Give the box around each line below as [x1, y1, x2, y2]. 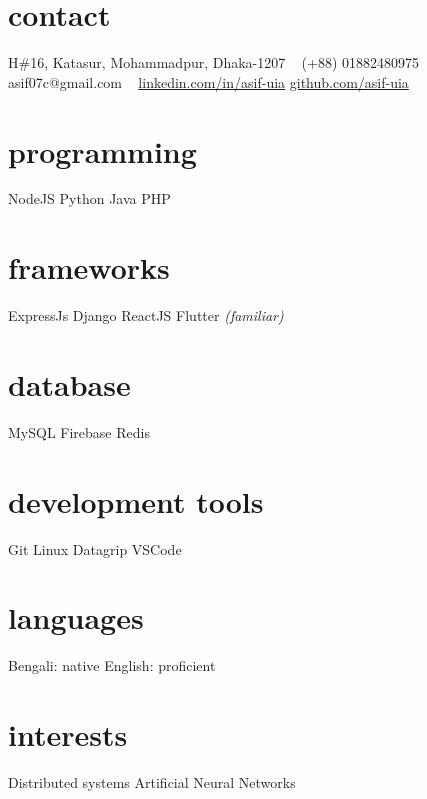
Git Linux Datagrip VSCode [8, 538, 182, 559]
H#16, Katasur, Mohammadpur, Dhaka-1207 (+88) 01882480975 [8, 52, 420, 73]
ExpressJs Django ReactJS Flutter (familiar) [8, 305, 284, 326]
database [8, 363, 131, 404]
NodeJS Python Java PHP [8, 188, 171, 209]
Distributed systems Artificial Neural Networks [8, 772, 296, 793]
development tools [8, 480, 264, 521]
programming [8, 130, 197, 171]
